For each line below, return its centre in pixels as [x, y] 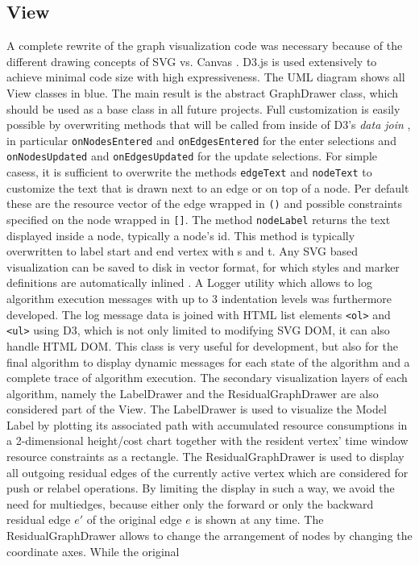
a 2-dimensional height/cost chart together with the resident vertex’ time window [207, 440]
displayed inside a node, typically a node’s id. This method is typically [181, 235]
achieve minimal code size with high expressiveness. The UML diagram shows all [206, 77]
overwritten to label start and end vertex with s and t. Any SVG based [183, 251]
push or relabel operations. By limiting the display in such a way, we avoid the [201, 488]
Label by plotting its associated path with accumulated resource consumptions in [207, 424]
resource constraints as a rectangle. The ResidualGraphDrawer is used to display [205, 457]
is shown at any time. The [259, 519]
